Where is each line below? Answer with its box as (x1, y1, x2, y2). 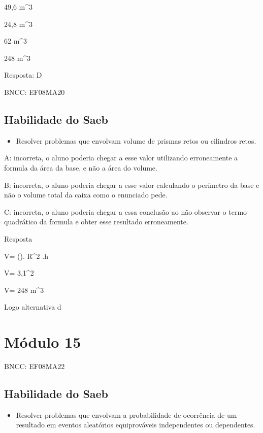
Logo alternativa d (4, 302, 61, 312)
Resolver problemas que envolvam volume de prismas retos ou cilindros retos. (16, 135, 256, 146)
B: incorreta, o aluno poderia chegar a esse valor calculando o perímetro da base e (4, 179, 259, 190)
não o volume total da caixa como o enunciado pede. (4, 189, 168, 200)
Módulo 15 (4, 331, 81, 352)
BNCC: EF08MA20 (4, 86, 65, 97)
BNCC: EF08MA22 (4, 361, 65, 372)
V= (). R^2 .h (4, 250, 48, 261)
